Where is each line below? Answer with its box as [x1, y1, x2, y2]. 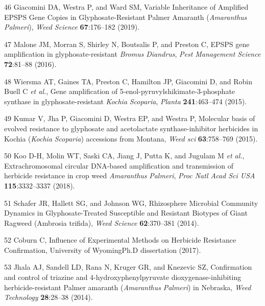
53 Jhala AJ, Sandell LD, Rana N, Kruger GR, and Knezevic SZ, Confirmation [4, 262, 252, 272]
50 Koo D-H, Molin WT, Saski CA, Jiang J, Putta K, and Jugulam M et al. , [4, 150, 245, 161]
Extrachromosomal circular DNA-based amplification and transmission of [4, 160, 233, 171]
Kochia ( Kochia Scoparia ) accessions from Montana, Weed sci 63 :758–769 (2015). [4, 133, 258, 144]
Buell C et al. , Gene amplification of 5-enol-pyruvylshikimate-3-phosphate [4, 86, 235, 97]
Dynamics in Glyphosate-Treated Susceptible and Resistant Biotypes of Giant [4, 207, 248, 218]
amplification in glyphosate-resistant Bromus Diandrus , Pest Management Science [4, 49, 261, 59]
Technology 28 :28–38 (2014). [4, 292, 93, 302]
